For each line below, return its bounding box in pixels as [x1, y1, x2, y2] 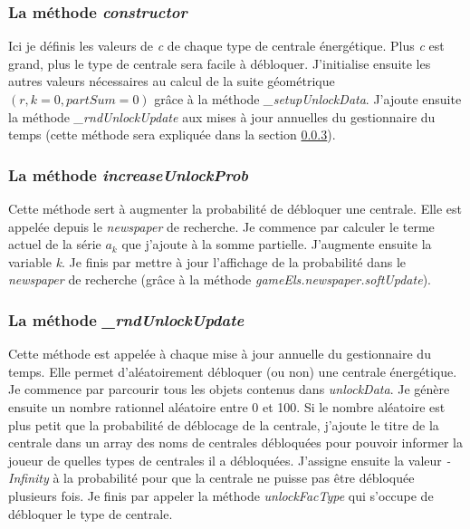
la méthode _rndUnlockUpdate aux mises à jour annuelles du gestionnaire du [8, 107, 436, 126]
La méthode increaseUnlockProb [8, 163, 249, 186]
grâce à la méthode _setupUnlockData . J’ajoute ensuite [154, 90, 462, 108]
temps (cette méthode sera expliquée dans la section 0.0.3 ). [8, 125, 336, 144]
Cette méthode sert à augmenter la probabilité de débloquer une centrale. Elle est [8, 199, 463, 217]
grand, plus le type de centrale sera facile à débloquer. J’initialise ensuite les [8, 53, 431, 72]
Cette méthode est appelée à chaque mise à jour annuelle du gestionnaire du [8, 344, 431, 363]
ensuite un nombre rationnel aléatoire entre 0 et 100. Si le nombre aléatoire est [8, 397, 446, 416]
